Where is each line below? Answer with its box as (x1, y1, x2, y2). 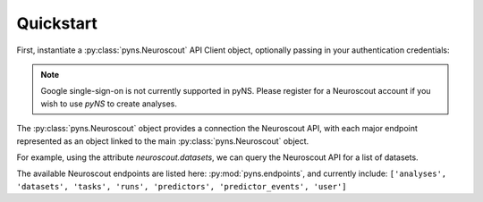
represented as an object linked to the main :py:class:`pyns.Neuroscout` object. (16, 135, 309, 147)
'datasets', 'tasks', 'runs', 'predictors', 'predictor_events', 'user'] (16, 181, 348, 191)
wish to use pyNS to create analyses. (40, 98, 178, 109)
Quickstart (16, 13, 98, 33)
